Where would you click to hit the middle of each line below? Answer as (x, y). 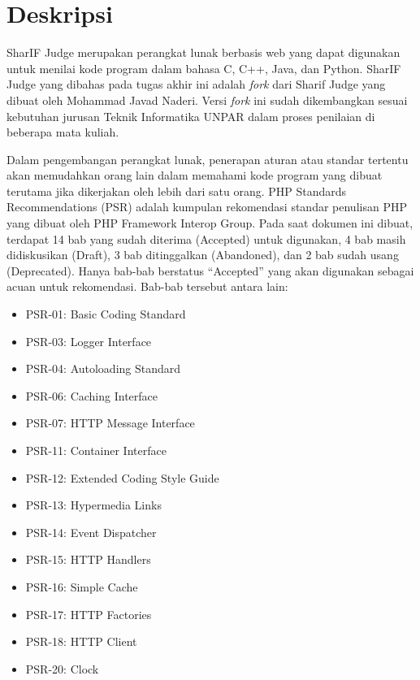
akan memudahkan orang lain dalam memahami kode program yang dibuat (195, 175)
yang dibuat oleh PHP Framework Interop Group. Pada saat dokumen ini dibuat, (210, 223)
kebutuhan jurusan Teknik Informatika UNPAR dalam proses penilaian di (191, 116)
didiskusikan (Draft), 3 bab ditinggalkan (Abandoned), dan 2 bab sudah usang (203, 255)
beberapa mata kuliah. (63, 132)
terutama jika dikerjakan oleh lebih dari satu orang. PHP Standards (177, 191)
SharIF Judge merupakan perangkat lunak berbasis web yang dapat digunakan (204, 52)
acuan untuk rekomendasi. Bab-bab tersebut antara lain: (147, 286)
